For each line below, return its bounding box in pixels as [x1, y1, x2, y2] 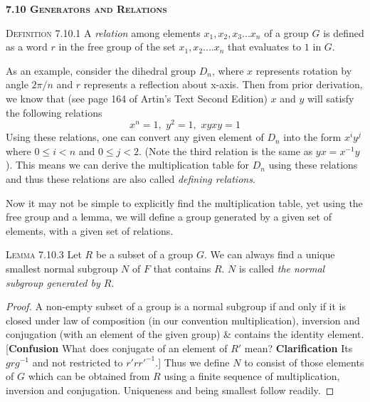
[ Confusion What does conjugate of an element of [6, 340, 228, 355]
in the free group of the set [58, 39, 176, 54]
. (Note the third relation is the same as [139, 143, 313, 158]
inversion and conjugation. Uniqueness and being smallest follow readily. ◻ [6, 382, 334, 397]
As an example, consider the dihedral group [6, 63, 196, 78]
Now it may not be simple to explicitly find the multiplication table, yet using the [6, 195, 363, 210]
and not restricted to [32, 354, 123, 369]
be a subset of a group [95, 247, 194, 262]
